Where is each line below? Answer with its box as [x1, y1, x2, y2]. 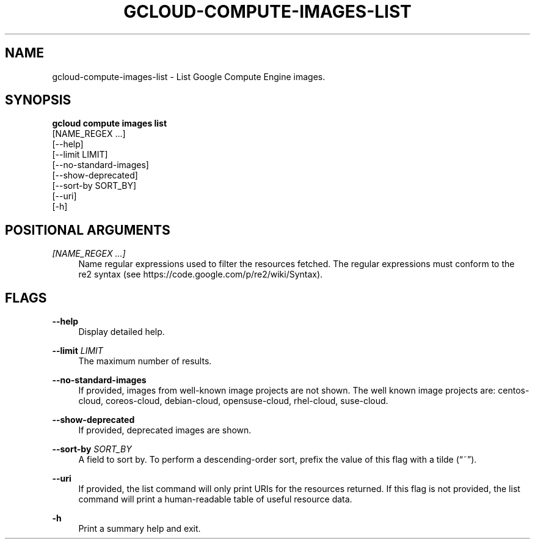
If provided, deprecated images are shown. [78, 425, 252, 436]
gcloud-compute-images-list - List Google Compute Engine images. [52, 71, 326, 82]
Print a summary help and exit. [78, 523, 201, 534]
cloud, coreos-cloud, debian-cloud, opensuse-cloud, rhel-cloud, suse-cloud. [78, 395, 388, 406]
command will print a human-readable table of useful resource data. [78, 494, 352, 505]
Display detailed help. [78, 326, 165, 337]
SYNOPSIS [5, 92, 71, 108]
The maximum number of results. [78, 356, 212, 367]
